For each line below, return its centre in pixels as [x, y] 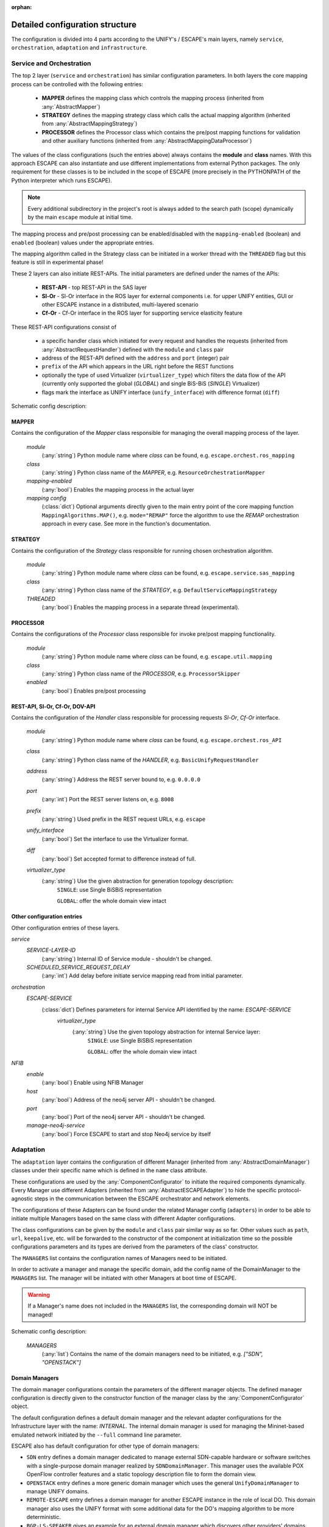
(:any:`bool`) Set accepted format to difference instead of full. [119, 859]
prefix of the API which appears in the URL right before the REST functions [138, 366]
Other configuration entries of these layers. [65, 928]
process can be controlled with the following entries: [77, 84]
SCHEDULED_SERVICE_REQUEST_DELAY [78, 968]
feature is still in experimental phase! [57, 262]
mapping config [47, 498]
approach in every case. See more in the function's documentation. [126, 524]
